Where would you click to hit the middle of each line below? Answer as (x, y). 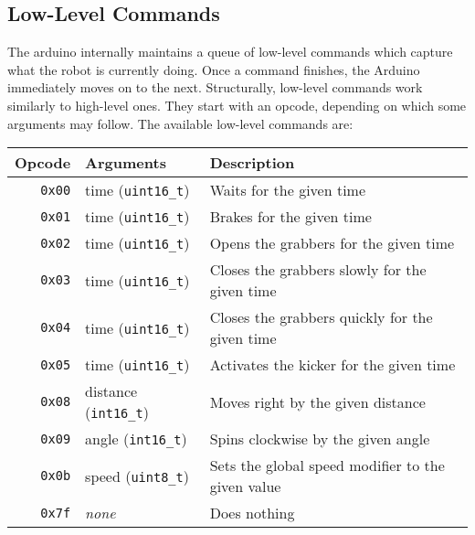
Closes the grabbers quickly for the (321, 317)
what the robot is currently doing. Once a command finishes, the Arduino (214, 69)
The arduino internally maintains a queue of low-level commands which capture (230, 52)
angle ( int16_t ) (136, 439)
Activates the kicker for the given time (332, 365)
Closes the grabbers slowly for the (318, 270)
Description (252, 163)
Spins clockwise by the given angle (320, 439)
